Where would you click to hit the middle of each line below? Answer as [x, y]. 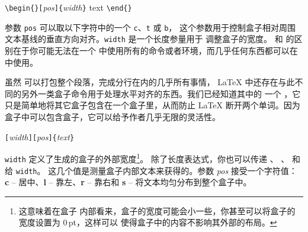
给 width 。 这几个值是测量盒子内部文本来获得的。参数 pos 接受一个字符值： [151, 170]
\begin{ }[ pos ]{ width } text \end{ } [68, 7]
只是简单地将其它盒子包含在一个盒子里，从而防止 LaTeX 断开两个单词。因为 [153, 105]
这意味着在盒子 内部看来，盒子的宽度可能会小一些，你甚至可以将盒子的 [157, 210]
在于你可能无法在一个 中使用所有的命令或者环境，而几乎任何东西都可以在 [155, 50]
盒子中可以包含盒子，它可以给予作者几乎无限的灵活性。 [113, 116]
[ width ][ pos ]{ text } [40, 136]
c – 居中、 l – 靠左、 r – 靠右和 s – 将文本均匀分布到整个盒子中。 [128, 182]
